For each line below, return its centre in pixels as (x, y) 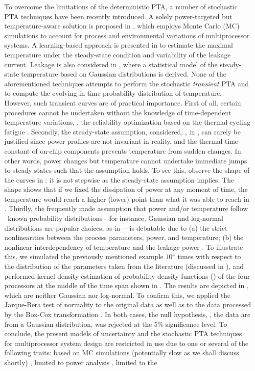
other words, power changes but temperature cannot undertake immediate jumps (126, 160)
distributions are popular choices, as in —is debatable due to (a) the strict (116, 227)
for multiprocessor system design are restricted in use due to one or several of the (127, 343)
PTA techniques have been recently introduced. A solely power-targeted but (118, 16)
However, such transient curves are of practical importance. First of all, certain (123, 102)
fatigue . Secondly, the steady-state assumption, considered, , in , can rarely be (123, 131)
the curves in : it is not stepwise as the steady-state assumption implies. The (119, 179)
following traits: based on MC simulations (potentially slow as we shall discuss (122, 353)
